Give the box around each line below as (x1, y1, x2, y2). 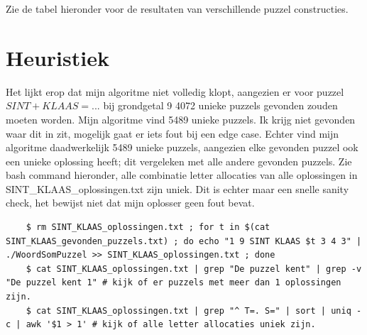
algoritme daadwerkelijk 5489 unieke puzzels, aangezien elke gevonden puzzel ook (6, 140, 358, 155)
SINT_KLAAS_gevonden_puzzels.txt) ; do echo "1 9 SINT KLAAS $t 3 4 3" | (6, 236, 362, 246)
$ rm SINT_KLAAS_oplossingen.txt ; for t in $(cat (26, 222, 270, 233)
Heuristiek (6, 43, 109, 72)
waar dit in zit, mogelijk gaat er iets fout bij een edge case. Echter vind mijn (6, 126, 339, 141)
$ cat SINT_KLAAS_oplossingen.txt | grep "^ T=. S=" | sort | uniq (26, 305, 351, 316)
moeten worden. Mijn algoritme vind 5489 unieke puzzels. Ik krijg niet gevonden (6, 111, 356, 126)
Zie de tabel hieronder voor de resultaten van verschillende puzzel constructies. (6, 1, 349, 16)
